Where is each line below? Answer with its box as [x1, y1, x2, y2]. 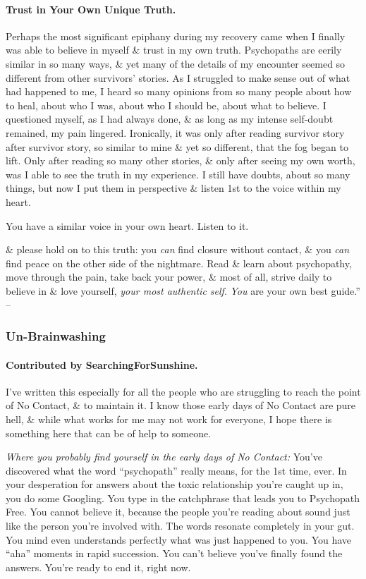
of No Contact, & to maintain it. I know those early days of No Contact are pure [6, 398, 356, 413]
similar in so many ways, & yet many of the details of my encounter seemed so [6, 56, 346, 71]
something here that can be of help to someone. [6, 425, 212, 440]
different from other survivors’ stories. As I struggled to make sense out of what [6, 70, 350, 85]
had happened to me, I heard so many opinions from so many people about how [6, 84, 352, 99]
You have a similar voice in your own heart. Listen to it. [6, 218, 249, 233]
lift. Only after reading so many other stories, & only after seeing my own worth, [6, 153, 355, 168]
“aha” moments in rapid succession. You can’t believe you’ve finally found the [6, 546, 343, 561]
